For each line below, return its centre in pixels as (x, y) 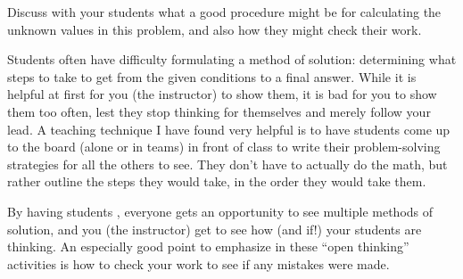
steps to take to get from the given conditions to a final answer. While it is (212, 76)
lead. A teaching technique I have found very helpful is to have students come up (229, 129)
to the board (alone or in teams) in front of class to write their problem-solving (224, 147)
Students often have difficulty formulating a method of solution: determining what (232, 59)
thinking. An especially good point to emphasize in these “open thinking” (208, 246)
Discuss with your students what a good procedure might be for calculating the (224, 12)
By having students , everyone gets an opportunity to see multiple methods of (220, 211)
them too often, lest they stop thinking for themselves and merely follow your (219, 111)
